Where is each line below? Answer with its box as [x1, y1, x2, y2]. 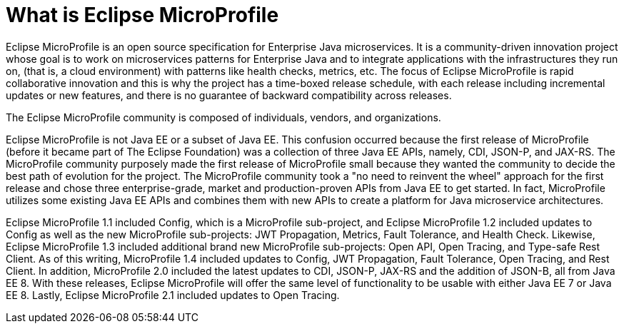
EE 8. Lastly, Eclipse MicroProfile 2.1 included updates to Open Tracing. [6, 288, 340, 301]
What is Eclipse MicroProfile [6, 3, 279, 27]
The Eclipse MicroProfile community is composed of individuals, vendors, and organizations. [6, 111, 441, 123]
